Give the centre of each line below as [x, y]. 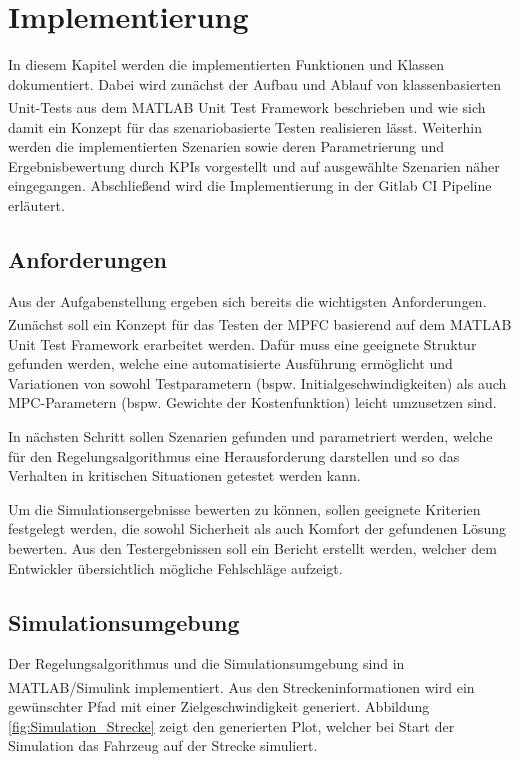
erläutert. [36, 204]
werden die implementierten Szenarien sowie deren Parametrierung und [226, 146]
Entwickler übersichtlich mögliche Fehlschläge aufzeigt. [175, 567]
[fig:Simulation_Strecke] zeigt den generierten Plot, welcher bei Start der [231, 725]
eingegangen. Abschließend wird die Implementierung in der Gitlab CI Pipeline [250, 185]
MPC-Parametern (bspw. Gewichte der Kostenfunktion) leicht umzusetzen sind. [252, 402]
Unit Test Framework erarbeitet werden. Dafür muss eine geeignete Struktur [242, 343]
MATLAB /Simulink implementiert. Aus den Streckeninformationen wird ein [241, 686]
